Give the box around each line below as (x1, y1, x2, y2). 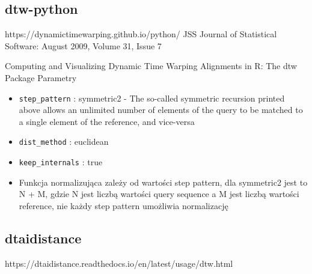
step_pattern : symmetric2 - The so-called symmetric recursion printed (19, 91, 285, 104)
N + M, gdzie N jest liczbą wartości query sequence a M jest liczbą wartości (19, 187, 299, 200)
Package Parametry (5, 71, 77, 84)
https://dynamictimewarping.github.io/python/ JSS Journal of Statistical (5, 28, 277, 40)
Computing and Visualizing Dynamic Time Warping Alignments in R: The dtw (5, 59, 297, 72)
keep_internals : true (19, 156, 103, 168)
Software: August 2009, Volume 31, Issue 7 (5, 39, 162, 52)
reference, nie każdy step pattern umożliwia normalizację (19, 199, 228, 212)
